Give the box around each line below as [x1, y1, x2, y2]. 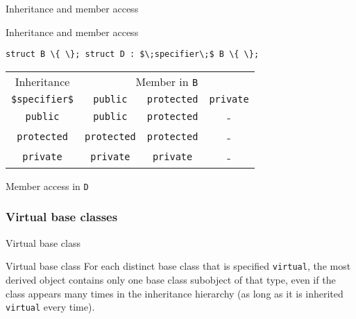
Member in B [135, 73, 198, 89]
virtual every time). [6, 300, 95, 314]
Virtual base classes [6, 208, 118, 225]
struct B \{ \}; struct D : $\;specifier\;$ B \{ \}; [6, 49, 260, 60]
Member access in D [6, 178, 89, 193]
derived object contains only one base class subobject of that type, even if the [6, 272, 336, 286]
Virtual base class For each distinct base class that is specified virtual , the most [6, 259, 351, 273]
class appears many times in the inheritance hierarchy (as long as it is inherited [6, 286, 344, 300]
